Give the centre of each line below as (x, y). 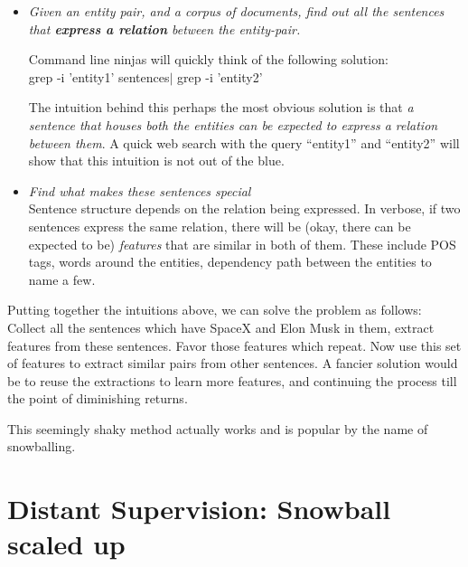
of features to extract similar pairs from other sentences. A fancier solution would (233, 363)
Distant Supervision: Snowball (199, 509)
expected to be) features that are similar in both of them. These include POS (242, 244)
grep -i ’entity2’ (220, 76)
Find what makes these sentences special (140, 190)
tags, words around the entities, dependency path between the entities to (230, 262)
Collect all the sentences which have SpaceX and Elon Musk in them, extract (221, 327)
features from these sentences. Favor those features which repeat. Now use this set (234, 345)
